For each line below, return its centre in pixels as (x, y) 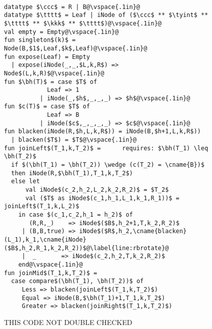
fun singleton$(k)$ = (40, 40)
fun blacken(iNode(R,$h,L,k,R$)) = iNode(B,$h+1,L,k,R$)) (102, 132)
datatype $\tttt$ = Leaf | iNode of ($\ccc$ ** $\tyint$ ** (106, 15)
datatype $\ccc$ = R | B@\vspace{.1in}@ (72, 7)
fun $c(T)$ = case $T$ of (47, 107)
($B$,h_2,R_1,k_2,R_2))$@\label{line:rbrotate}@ (86, 248)
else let (25, 181)
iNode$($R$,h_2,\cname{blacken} (133, 231)
